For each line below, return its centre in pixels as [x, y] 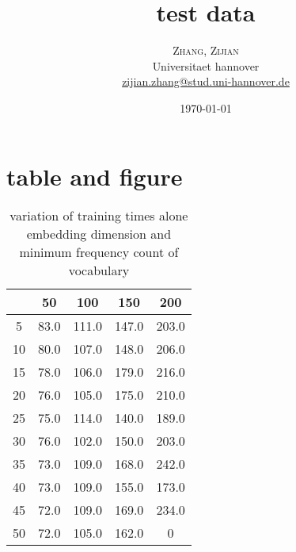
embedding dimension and [99, 234]
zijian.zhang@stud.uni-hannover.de [206, 81]
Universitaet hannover [206, 65]
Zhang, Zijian [206, 50]
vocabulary [99, 270]
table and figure [95, 176]
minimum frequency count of [99, 252]
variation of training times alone [99, 216]
